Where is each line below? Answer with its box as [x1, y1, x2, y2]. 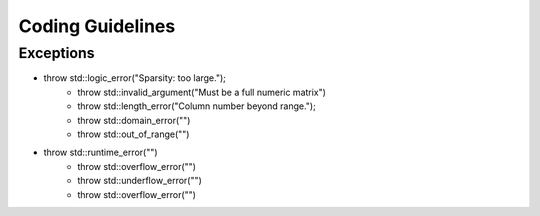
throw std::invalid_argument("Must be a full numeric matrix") [77, 86, 327, 98]
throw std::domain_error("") [77, 114, 191, 126]
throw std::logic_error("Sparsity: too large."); [43, 72, 227, 84]
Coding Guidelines [18, 15, 176, 37]
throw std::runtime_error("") [43, 146, 159, 159]
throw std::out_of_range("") [77, 128, 190, 140]
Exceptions [18, 44, 95, 62]
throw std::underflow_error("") [77, 175, 202, 187]
